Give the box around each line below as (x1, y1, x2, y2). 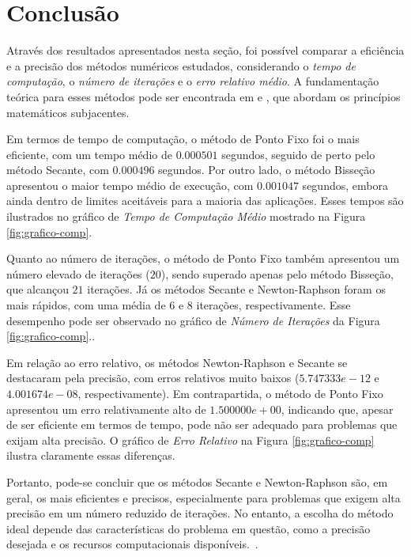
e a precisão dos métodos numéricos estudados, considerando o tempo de (6, 57, 356, 74)
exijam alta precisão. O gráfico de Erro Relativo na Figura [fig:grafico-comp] (6, 431, 375, 448)
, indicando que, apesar (281, 400, 394, 417)
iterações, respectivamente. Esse (196, 297, 351, 313)
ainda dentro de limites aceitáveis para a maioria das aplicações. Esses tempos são (6, 192, 404, 209)
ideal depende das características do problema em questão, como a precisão (6, 520, 371, 536)
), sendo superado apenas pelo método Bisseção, (160, 265, 394, 282)
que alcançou (6, 281, 69, 297)
